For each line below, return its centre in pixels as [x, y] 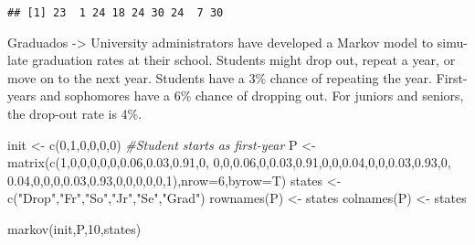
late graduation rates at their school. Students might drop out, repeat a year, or [232, 60]
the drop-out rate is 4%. [75, 114]
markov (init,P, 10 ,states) [74, 229]
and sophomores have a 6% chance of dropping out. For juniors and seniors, [252, 96]
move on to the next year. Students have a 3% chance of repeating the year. [220, 77]
